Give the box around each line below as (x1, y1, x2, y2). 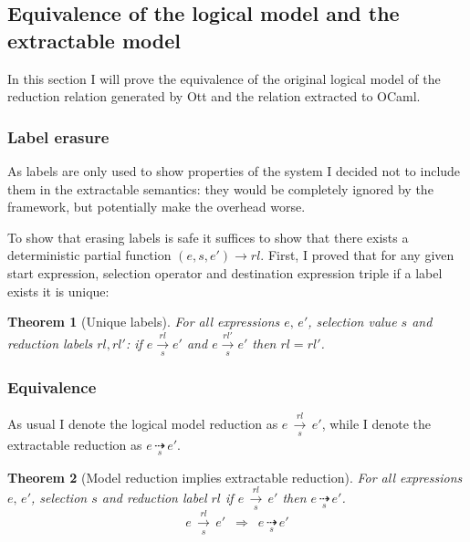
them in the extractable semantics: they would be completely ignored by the (7, 179, 433, 198)
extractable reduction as (7, 435, 142, 454)
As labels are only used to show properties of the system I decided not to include (7, 162, 461, 180)
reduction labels (7, 333, 93, 352)
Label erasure (7, 125, 110, 148)
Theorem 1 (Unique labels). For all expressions (7, 312, 280, 331)
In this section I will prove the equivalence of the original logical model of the (7, 68, 441, 88)
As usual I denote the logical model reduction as (7, 413, 278, 433)
